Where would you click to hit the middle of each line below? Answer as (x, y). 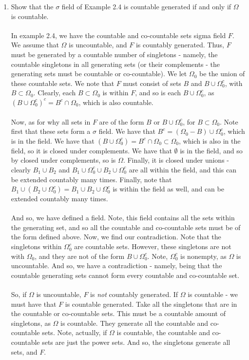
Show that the (32, 6)
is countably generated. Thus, (180, 45)
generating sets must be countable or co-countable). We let (99, 74)
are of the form (122, 121)
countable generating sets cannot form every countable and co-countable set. (125, 275)
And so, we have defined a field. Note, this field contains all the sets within (123, 218)
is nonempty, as (203, 256)
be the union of (222, 74)
